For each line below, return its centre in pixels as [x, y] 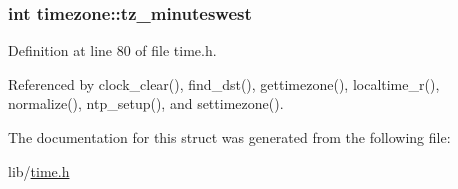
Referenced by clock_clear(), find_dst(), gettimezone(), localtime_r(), [224, 83]
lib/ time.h [39, 170]
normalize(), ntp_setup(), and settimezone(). [146, 103]
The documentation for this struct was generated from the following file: [229, 137]
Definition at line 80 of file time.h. [112, 50]
